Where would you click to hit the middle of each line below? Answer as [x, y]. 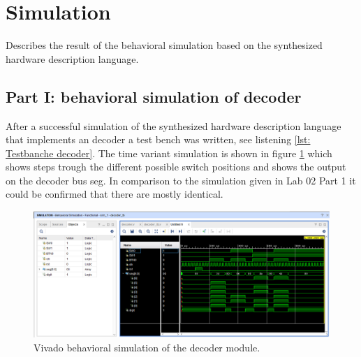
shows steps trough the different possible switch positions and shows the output [176, 167]
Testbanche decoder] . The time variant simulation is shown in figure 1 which [169, 153]
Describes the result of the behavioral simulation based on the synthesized [164, 45]
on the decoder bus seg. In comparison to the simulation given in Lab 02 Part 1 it [181, 180]
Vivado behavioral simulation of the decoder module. [147, 348]
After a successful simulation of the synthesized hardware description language [174, 125]
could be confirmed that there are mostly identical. [115, 194]
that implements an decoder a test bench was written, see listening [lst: [158, 139]
